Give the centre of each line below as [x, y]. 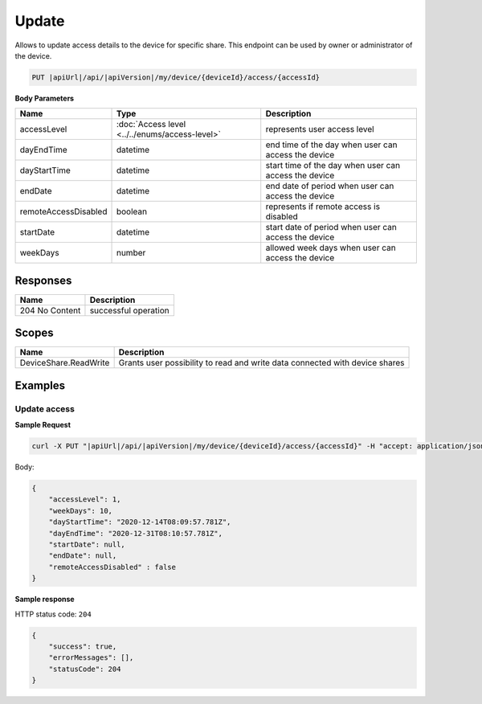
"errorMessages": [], [91, 658]
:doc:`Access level [151, 125]
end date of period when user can [330, 186]
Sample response [45, 600]
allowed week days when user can [331, 248]
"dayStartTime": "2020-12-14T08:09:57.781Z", [140, 522]
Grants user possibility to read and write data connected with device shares [261, 363]
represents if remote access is [323, 207]
